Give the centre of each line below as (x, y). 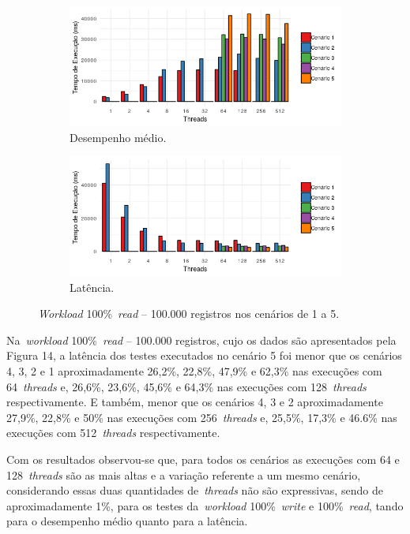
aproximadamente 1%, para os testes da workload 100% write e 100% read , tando (205, 505)
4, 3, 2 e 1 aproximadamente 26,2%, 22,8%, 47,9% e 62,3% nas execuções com (194, 371)
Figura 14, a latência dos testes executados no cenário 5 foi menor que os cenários (204, 355)
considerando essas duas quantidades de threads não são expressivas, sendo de (195, 490)
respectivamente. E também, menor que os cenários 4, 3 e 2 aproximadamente (195, 402)
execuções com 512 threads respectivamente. (113, 433)
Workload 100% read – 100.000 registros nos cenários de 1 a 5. (189, 314)
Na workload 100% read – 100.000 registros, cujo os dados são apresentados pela (201, 340)
